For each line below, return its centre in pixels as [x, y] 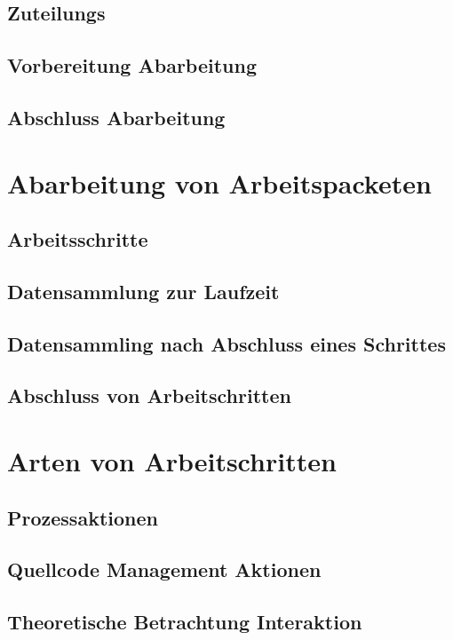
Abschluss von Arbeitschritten [149, 395]
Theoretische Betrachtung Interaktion [185, 622]
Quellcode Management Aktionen [164, 569]
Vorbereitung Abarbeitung [132, 65]
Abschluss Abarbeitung [116, 117]
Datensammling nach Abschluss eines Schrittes [226, 343]
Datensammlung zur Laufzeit [143, 291]
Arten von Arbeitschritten [172, 461]
